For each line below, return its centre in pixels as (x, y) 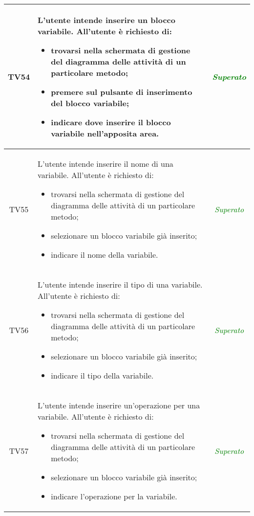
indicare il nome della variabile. (105, 255)
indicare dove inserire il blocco (111, 122)
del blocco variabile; (90, 103)
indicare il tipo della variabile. (102, 375)
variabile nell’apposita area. (105, 133)
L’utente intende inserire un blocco (106, 20)
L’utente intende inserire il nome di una (106, 164)
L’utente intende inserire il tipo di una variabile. (120, 284)
